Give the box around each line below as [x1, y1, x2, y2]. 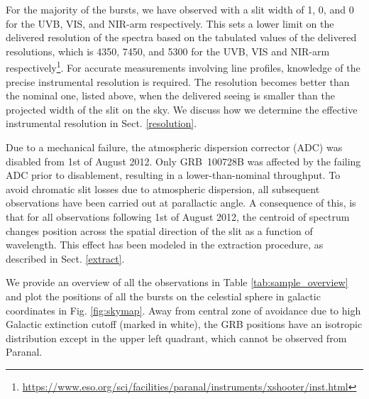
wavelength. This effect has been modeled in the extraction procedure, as [6, 237, 324, 252]
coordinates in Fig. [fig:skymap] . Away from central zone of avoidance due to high [6, 302, 361, 317]
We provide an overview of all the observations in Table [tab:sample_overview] [6, 275, 348, 290]
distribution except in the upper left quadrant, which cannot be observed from [6, 330, 347, 345]
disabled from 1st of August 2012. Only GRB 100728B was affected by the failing [6, 153, 361, 168]
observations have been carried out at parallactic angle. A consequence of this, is [6, 195, 356, 210]
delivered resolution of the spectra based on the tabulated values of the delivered [6, 30, 357, 45]
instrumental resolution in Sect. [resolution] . [6, 116, 197, 131]
